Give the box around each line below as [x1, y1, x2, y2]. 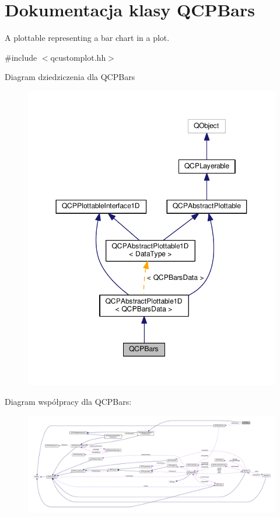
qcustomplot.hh [50, 51, 106, 63]
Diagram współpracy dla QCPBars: [5, 395, 132, 407]
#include [5, 51, 37, 63]
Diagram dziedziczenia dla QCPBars [5, 71, 135, 83]
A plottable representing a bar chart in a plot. [5, 32, 170, 44]
